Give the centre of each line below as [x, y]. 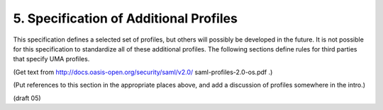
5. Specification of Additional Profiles [125, 18]
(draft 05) [27, 98]
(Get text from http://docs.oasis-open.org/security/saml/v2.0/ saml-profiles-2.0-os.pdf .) [143, 72]
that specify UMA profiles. [51, 59]
